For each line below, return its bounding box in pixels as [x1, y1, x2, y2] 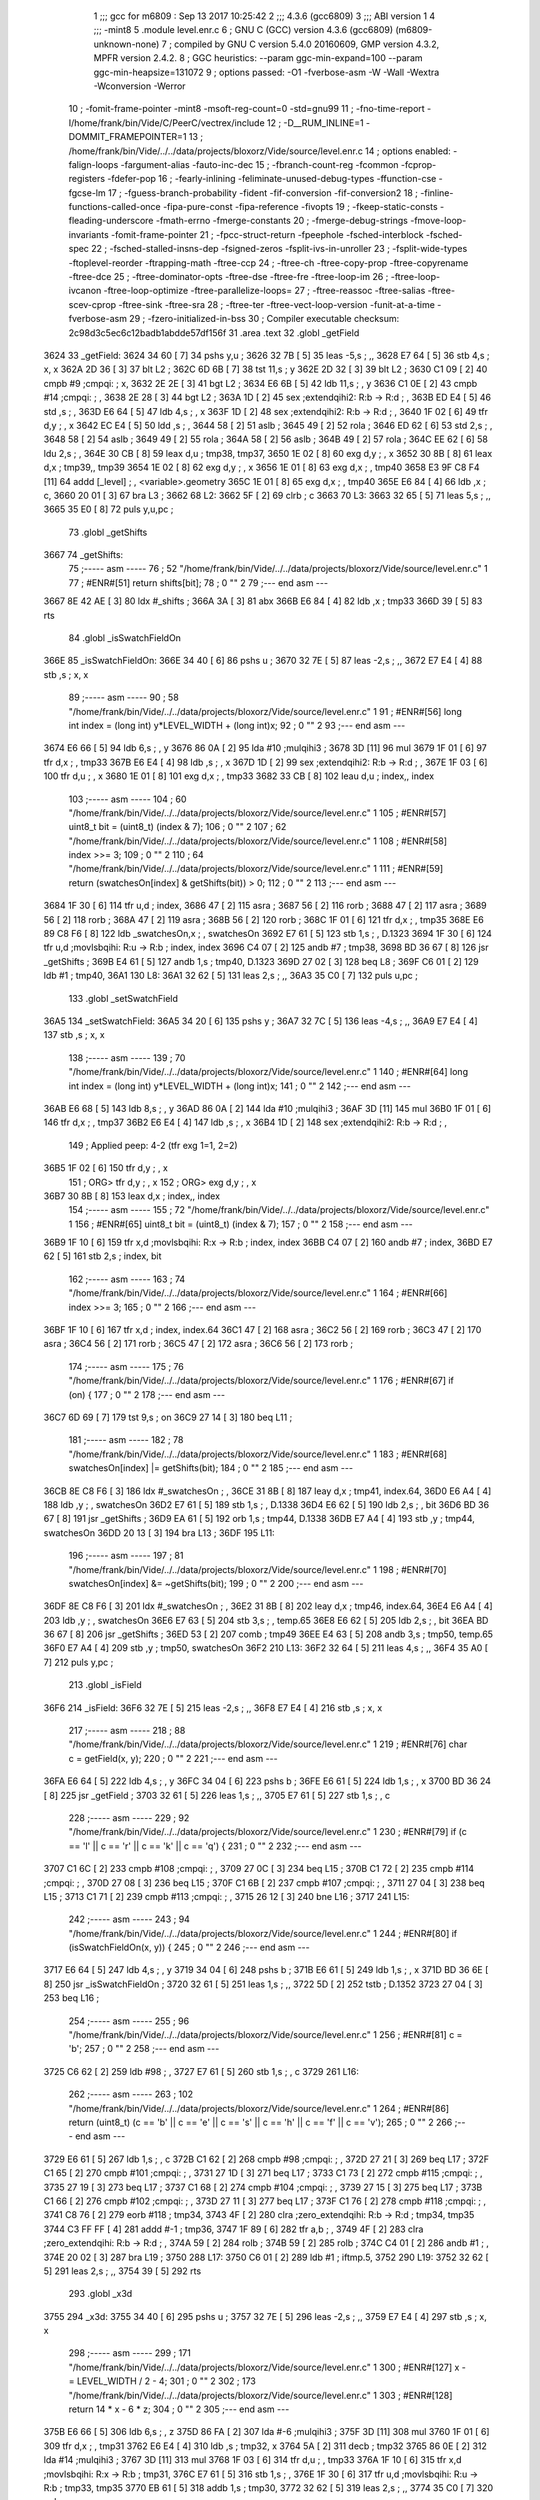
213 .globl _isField [68, 1679, 142, 1691]
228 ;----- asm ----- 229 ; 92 [68, 1811, 190, 1824]
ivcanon [68, 285, 102, 297]
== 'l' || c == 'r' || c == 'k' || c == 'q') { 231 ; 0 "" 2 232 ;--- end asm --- [68, 1840, 362, 1852]
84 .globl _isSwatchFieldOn [68, 632, 182, 644]
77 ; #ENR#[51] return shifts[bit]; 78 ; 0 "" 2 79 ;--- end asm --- [68, 576, 329, 589]
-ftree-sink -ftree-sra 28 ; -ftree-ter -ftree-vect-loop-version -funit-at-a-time [118, 298, 435, 310]
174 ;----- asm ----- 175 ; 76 [68, 1360, 185, 1372]
